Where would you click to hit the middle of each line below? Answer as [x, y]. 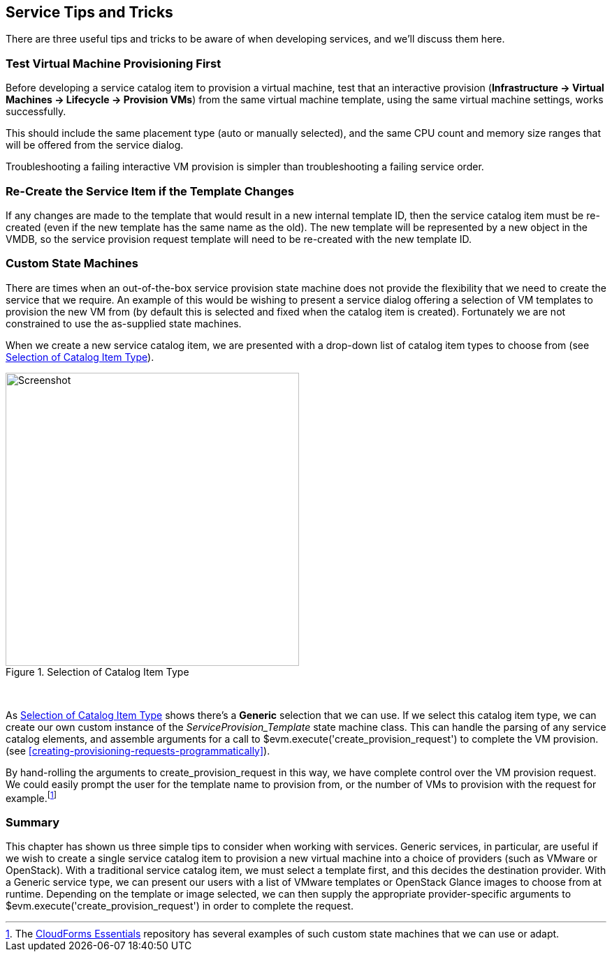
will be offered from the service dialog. [95, 145]
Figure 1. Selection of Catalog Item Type [97, 672]
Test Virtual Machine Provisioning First [114, 63]
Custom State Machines [72, 264]
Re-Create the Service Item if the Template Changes [150, 191]
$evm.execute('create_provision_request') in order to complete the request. [180, 906]
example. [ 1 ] [31, 797]
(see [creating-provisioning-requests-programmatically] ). [138, 750]
